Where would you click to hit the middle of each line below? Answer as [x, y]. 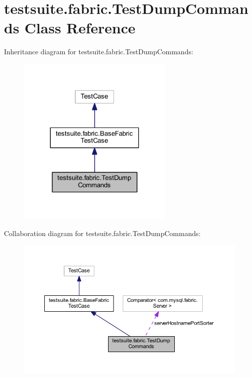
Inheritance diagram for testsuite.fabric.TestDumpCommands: [99, 52]
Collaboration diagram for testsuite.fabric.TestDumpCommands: [102, 233]
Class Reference [80, 28]
